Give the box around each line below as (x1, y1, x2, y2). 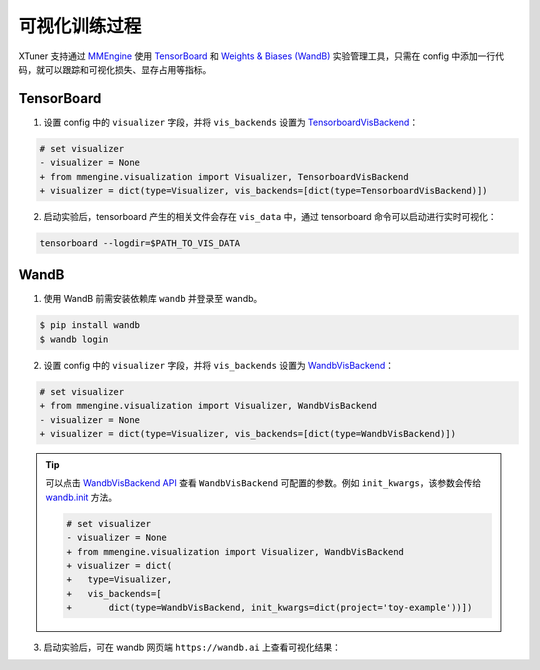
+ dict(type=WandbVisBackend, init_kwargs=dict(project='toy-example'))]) (66, 602, 473, 614)
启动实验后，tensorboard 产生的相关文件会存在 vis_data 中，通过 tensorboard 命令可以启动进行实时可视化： (43, 210, 497, 222)
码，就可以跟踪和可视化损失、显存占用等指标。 (18, 63, 212, 75)
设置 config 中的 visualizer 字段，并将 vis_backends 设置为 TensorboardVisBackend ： (43, 116, 419, 128)
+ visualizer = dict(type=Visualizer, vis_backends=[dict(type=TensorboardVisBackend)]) (39, 185, 489, 196)
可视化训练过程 (18, 15, 142, 37)
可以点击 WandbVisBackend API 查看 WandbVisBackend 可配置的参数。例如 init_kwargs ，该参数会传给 (45, 477, 482, 489)
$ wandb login (39, 333, 109, 345)
